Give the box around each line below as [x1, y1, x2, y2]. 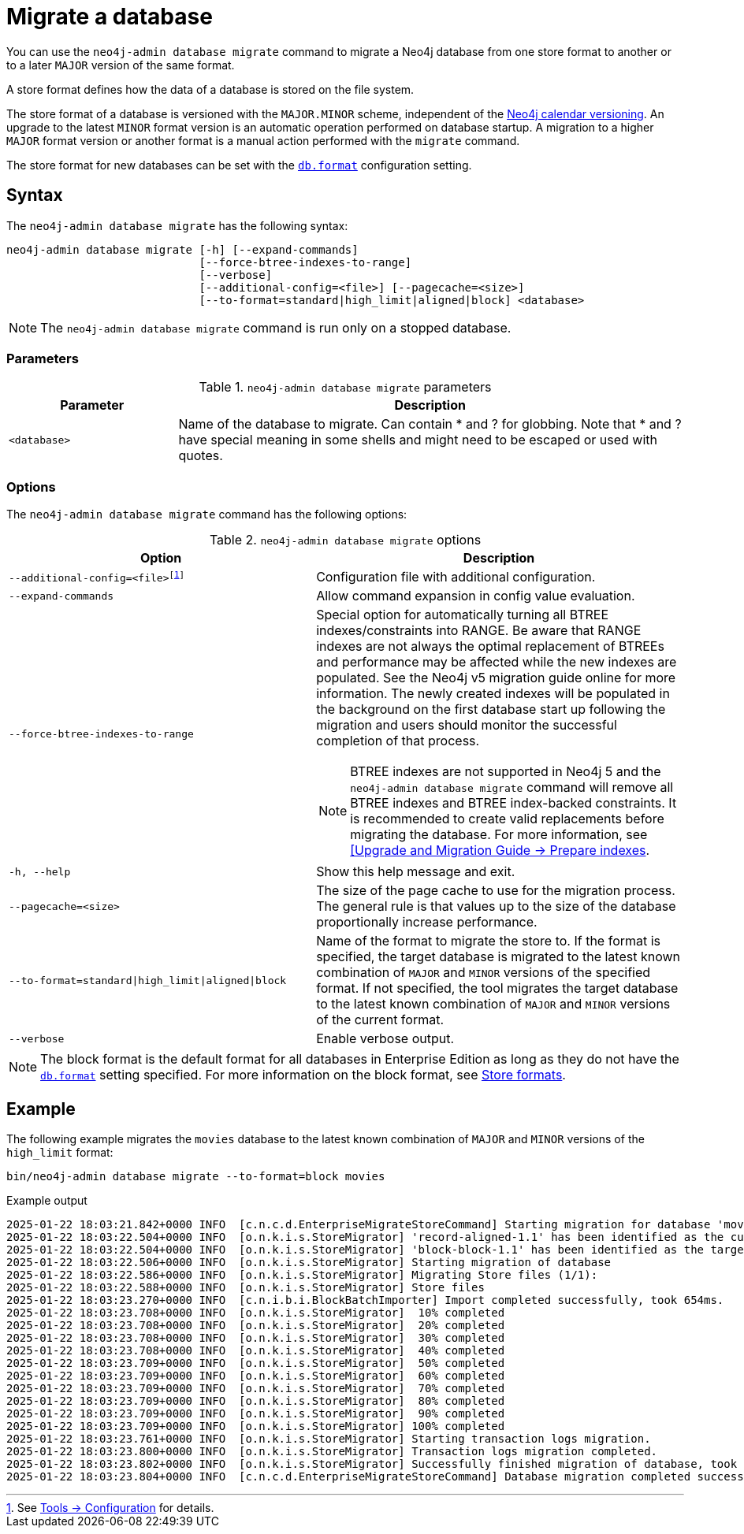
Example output [6, 1193, 87, 1207]
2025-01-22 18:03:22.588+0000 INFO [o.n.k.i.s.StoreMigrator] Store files [6, 1280, 485, 1294]
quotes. [178, 448, 223, 464]
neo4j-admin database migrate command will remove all [350, 779, 674, 796]
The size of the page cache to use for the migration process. [316, 882, 675, 899]
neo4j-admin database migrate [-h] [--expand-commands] [6, 243, 359, 256]
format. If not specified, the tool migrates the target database [316, 980, 679, 997]
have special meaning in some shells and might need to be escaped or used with [178, 432, 658, 448]
